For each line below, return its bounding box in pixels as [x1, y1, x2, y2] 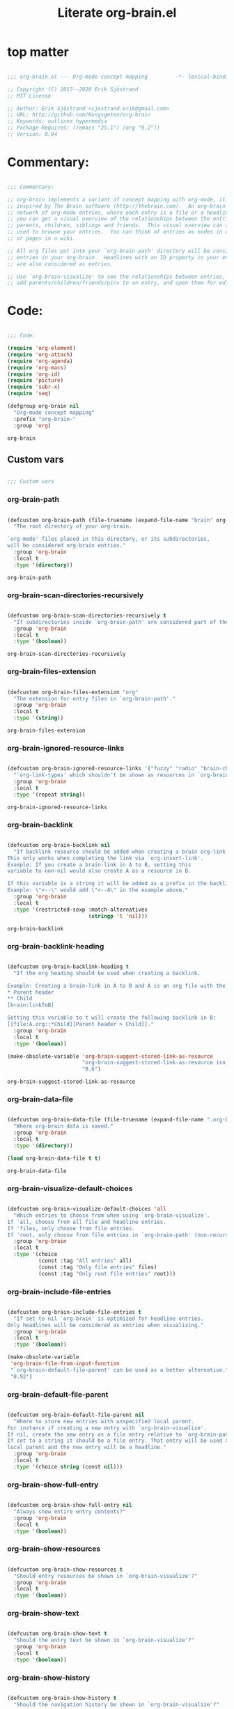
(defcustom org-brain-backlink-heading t [7, 963, 130, 970]
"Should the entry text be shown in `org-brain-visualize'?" [13, 1637, 195, 1644]
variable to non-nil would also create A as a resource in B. [7, 868, 192, 875]
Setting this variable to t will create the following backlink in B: [7, 1014, 217, 1022]
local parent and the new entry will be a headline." [7, 1444, 167, 1451]
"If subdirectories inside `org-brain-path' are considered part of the [13, 618, 229, 625]
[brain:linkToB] [7, 1002, 54, 1009]
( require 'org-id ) [7, 371, 61, 378]
